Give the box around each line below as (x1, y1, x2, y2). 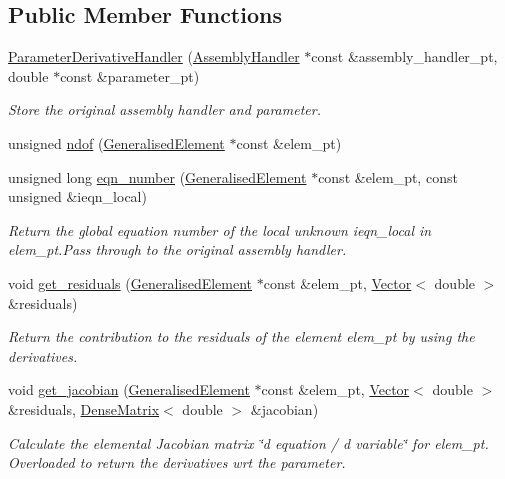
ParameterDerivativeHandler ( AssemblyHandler (8, 46, 300, 67)
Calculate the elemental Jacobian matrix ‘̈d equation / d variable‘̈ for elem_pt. (8, 432, 489, 453)
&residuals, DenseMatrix (8, 398, 160, 419)
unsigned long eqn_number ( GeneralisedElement (8, 166, 307, 187)
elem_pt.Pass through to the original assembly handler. (8, 239, 347, 260)
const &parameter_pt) (60, 65, 200, 86)
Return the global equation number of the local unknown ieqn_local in (8, 219, 432, 240)
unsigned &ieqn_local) (8, 186, 147, 207)
